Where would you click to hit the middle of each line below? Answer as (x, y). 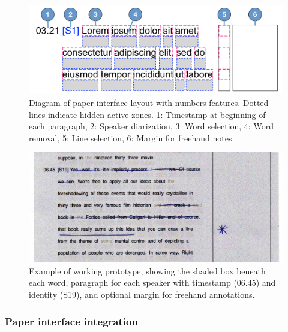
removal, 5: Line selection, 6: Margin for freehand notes (130, 138)
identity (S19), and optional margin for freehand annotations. (142, 295)
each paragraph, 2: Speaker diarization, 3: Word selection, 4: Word (151, 126)
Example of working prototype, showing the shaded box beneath (147, 271)
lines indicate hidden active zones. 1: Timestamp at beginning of (147, 114)
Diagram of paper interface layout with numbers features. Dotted (149, 103)
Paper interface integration (71, 321)
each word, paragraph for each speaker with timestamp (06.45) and (152, 283)
